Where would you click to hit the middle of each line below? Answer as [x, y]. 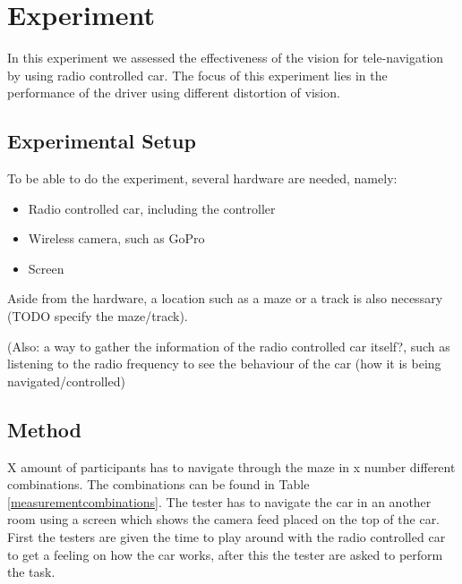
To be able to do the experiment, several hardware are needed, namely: [202, 178]
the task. [31, 572]
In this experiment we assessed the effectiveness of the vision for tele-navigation [226, 58]
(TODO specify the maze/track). [98, 316]
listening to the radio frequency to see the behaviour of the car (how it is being [224, 364]
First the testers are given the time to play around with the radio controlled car [227, 537]
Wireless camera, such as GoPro [116, 238]
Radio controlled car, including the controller [152, 208]
